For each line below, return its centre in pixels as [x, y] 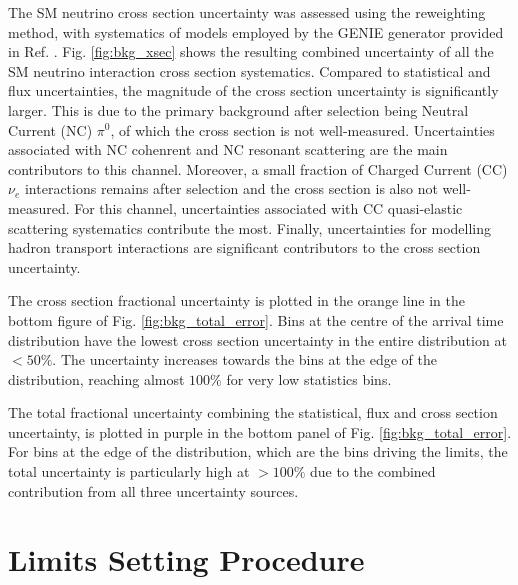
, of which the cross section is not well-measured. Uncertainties [302, 129]
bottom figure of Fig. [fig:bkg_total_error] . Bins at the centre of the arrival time [256, 319]
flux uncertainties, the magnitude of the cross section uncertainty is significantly [253, 90]
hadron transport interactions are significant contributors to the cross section [244, 247]
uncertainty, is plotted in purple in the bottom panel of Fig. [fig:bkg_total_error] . [260, 431]
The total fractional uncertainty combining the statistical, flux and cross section [253, 412]
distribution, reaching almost [96, 378]
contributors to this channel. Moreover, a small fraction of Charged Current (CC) [258, 168]
